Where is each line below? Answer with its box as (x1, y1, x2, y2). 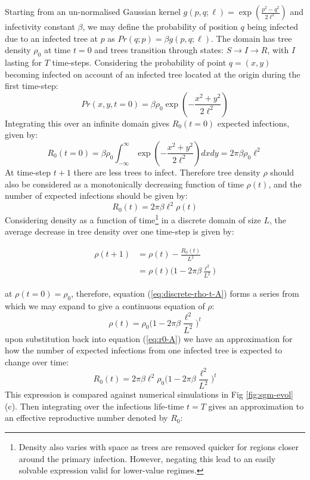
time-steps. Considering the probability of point (52, 56, 227, 68)
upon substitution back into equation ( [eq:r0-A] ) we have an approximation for (5, 332, 293, 344)
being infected (247, 20, 298, 32)
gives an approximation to (208, 399, 304, 412)
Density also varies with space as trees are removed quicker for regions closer (18, 441, 299, 453)
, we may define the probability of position (82, 20, 238, 32)
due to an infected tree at (5, 32, 98, 44)
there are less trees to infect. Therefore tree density (73, 165, 261, 178)
